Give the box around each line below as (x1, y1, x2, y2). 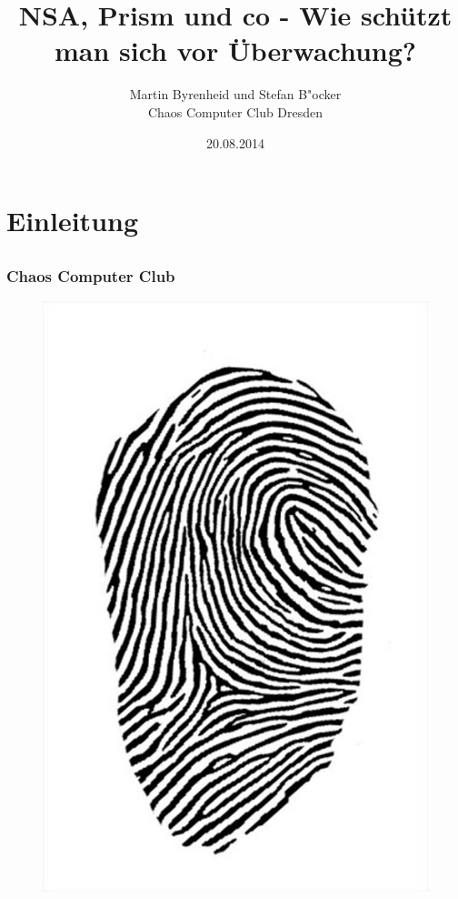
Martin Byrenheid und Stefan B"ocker (129, 85, 342, 104)
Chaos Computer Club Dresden (147, 102, 324, 121)
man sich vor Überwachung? (54, 32, 417, 69)
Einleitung (6, 202, 139, 239)
